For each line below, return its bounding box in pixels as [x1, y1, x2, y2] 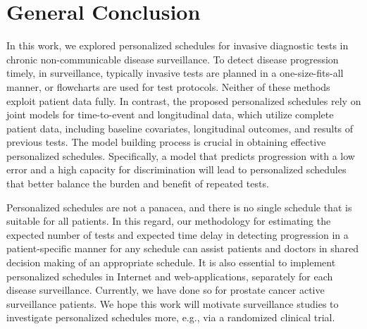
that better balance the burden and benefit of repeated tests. [6, 176, 269, 191]
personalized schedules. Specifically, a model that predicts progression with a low [6, 148, 355, 163]
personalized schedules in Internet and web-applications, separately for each [6, 268, 333, 283]
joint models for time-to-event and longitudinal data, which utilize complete [6, 107, 334, 122]
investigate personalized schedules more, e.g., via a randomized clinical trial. [6, 310, 335, 325]
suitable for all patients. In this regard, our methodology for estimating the [6, 213, 331, 228]
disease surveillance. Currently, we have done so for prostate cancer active [6, 283, 325, 297]
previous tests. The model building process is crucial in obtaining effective [6, 135, 326, 149]
